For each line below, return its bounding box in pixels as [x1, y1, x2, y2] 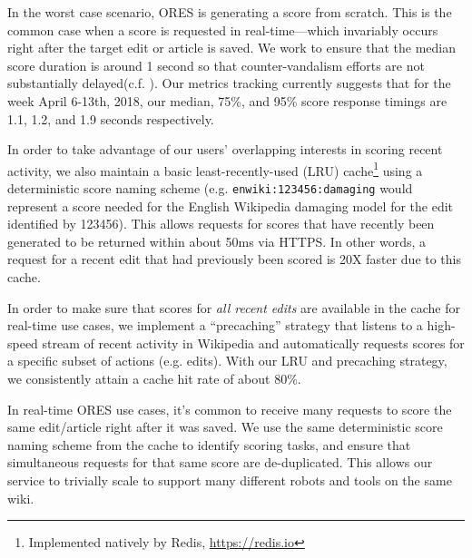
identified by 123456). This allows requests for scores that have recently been [7, 214, 435, 233]
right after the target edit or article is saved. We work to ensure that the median [7, 38, 456, 57]
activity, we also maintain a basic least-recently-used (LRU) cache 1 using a [7, 158, 423, 180]
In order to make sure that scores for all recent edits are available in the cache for [7, 298, 460, 317]
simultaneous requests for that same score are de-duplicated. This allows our [7, 453, 433, 472]
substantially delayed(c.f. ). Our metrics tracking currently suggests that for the [7, 73, 451, 93]
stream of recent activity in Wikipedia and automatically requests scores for [42, 333, 465, 352]
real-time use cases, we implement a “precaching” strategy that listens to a [7, 316, 423, 335]
